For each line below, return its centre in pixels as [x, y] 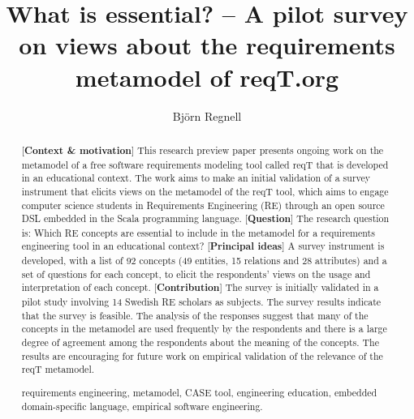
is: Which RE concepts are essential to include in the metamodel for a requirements [198, 232]
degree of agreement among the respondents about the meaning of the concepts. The [201, 342]
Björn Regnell [207, 115]
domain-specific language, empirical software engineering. [142, 406]
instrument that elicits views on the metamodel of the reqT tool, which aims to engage [205, 191]
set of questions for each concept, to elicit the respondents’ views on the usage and [196, 274]
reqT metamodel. [58, 369]
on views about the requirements [207, 45]
